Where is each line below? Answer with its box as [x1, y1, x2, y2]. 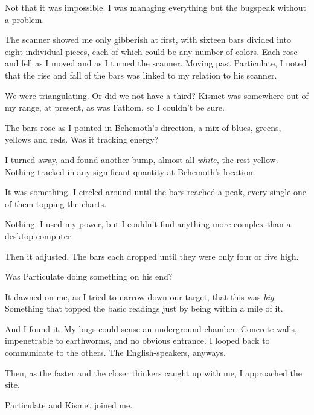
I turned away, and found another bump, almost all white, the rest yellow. [5, 153, 278, 166]
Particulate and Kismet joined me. [5, 398, 133, 411]
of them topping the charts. [5, 197, 107, 210]
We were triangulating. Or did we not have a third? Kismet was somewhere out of [5, 89, 309, 101]
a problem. [5, 13, 45, 25]
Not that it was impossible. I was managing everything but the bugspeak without [5, 1, 306, 13]
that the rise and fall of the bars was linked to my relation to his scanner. [5, 68, 277, 81]
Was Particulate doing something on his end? [5, 270, 173, 283]
